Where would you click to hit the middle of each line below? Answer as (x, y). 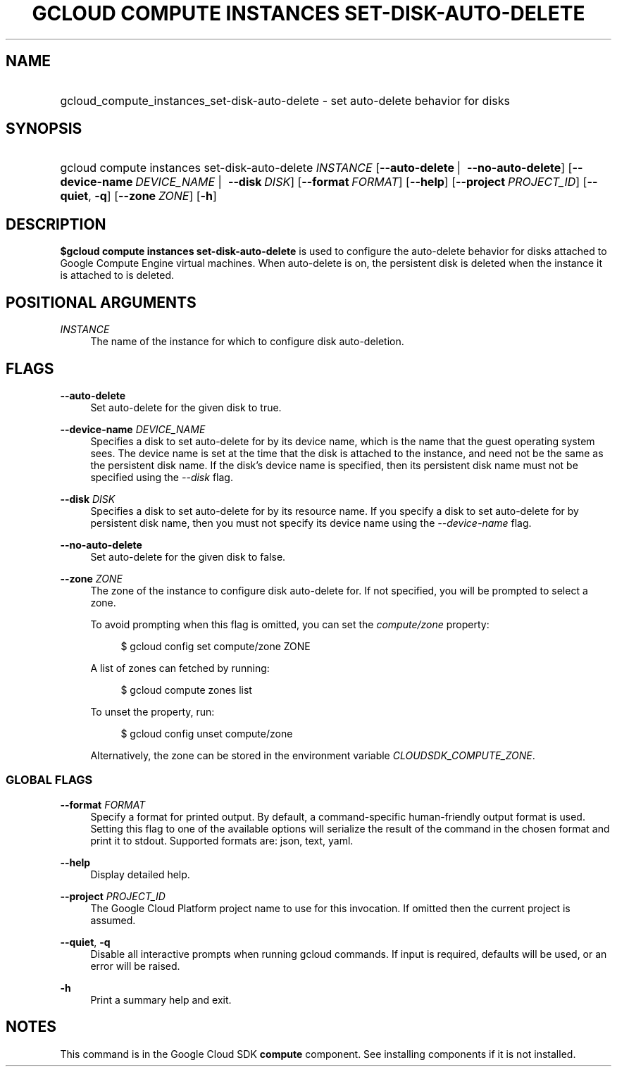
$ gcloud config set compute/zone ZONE (216, 646)
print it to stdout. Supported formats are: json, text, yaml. (222, 840)
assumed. (113, 920)
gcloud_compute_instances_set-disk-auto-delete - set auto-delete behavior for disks (285, 100)
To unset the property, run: (152, 711)
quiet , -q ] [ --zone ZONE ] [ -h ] (138, 196)
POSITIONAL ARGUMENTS (101, 302)
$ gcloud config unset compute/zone (207, 733)
